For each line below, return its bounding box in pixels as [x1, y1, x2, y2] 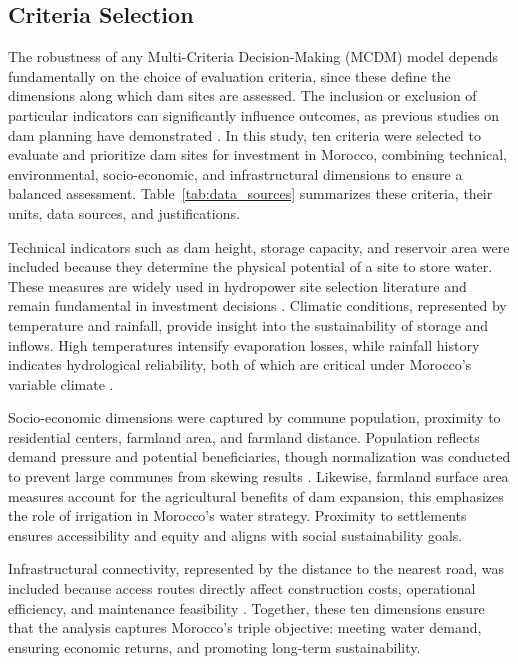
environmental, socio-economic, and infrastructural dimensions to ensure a [8, 163, 463, 184]
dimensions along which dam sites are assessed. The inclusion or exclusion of [8, 85, 477, 106]
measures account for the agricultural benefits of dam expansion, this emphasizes [8, 485, 504, 506]
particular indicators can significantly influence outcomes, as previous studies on [8, 104, 500, 125]
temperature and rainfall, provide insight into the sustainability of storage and [8, 314, 489, 335]
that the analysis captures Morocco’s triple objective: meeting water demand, [8, 617, 482, 638]
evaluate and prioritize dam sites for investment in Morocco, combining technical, [8, 144, 507, 165]
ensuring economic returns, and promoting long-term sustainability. [8, 636, 421, 657]
